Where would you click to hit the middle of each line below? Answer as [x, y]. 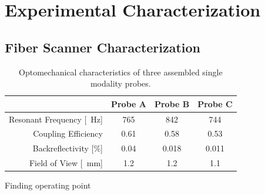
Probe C [215, 103]
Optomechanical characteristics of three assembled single [121, 72]
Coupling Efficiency [68, 133]
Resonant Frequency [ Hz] [56, 119]
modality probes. [120, 83]
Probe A [128, 103]
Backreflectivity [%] [68, 148]
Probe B [172, 103]
